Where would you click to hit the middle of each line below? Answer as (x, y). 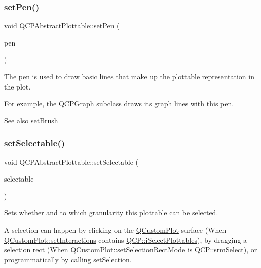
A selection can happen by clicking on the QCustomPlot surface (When (115, 229)
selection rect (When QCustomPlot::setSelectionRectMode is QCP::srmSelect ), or (131, 250)
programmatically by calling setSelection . (68, 259)
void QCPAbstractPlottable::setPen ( (62, 26)
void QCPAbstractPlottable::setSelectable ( (71, 162)
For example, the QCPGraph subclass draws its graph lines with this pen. (119, 103)
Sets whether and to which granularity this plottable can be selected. (111, 213)
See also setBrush (31, 120)
